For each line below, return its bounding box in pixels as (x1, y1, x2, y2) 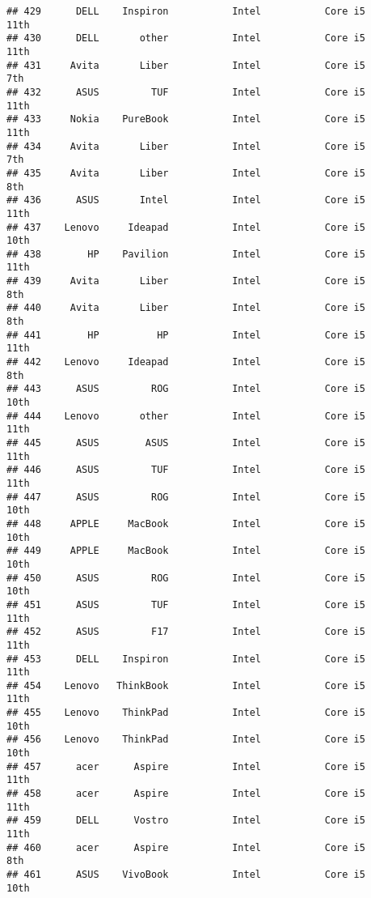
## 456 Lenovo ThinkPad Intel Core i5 (6, 734, 365, 746)
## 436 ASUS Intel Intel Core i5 (6, 194, 365, 206)
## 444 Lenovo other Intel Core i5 (6, 410, 365, 422)
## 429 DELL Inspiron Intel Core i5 (6, 6, 365, 17)
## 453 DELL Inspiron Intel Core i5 (6, 653, 365, 665)
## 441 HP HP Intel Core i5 (6, 329, 365, 341)
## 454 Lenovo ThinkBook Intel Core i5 (6, 679, 365, 692)
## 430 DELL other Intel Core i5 (6, 32, 365, 45)
